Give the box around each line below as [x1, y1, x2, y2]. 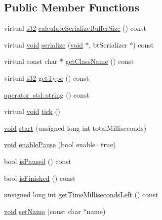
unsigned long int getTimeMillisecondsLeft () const [4, 189, 159, 200]
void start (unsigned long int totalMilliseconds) [4, 122, 147, 133]
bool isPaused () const [4, 156, 72, 166]
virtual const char [4, 56, 58, 66]
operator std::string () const [4, 89, 89, 100]
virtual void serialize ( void [4, 39, 83, 50]
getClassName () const [65, 56, 134, 66]
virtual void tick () [4, 106, 61, 116]
